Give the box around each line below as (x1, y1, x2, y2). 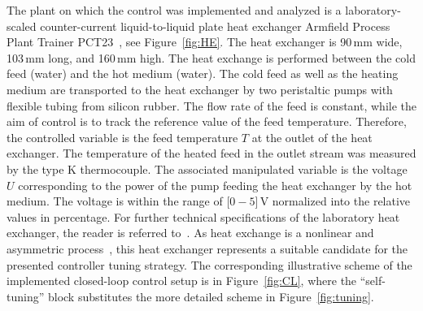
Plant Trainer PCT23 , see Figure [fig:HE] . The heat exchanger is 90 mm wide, (7, 33, 403, 50)
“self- (360, 272, 386, 289)
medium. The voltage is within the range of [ (7, 192, 230, 209)
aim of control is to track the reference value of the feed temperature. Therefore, (7, 113, 407, 130)
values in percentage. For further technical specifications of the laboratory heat (7, 208, 400, 225)
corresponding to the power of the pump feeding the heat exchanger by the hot (18, 176, 412, 193)
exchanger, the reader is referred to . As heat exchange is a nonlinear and (7, 224, 374, 241)
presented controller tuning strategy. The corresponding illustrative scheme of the (7, 256, 412, 273)
